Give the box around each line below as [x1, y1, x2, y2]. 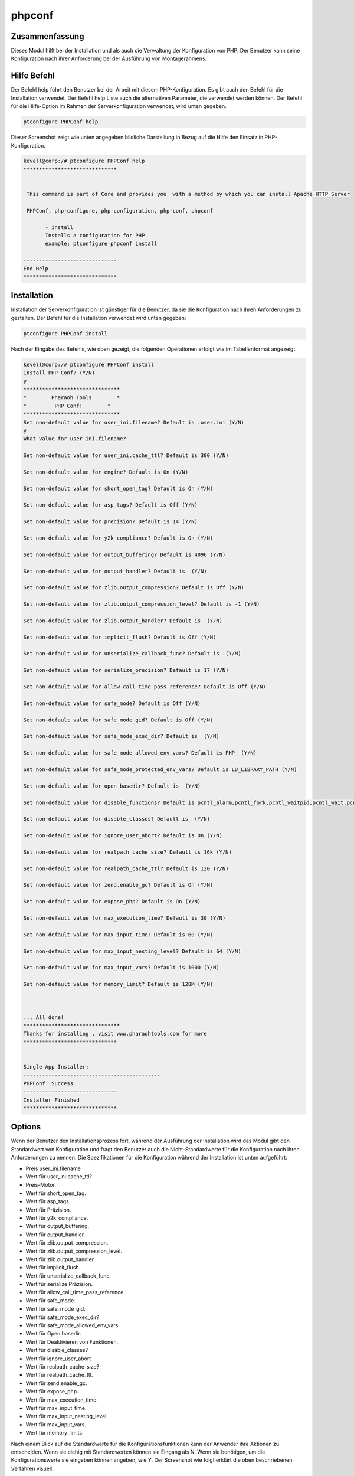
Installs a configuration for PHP [45, 232, 145, 239]
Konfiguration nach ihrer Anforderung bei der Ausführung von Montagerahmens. [11, 55, 207, 62]
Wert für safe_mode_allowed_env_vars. [25, 1322, 120, 1329]
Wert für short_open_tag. [25, 1190, 87, 1197]
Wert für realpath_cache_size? [25, 1363, 100, 1370]
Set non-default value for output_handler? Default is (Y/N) [23, 567, 207, 574]
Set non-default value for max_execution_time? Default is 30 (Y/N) [23, 915, 226, 921]
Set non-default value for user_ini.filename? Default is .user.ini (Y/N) [23, 419, 245, 426]
